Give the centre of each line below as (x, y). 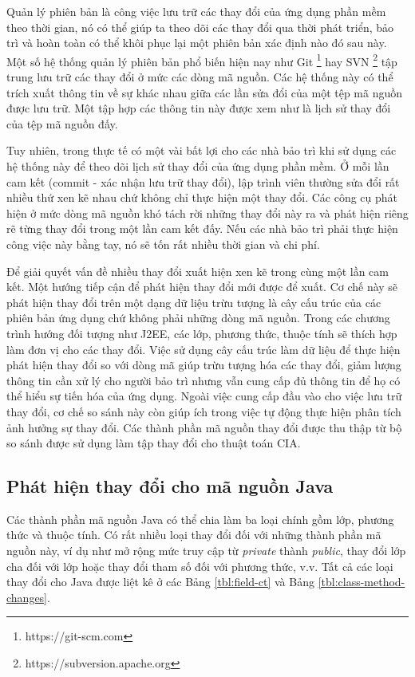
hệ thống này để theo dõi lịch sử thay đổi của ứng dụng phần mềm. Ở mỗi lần (198, 166)
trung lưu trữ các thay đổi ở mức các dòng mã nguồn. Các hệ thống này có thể (200, 77)
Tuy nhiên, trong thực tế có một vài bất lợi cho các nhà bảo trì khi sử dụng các (202, 150)
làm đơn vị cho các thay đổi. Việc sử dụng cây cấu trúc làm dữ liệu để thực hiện (204, 349)
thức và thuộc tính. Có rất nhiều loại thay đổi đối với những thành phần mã (194, 535)
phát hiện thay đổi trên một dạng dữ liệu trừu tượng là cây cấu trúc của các (194, 302)
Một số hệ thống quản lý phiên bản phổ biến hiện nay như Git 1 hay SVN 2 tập (202, 60)
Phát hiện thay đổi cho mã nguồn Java (170, 486)
